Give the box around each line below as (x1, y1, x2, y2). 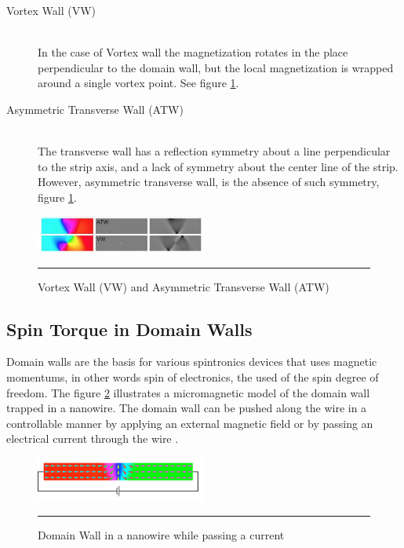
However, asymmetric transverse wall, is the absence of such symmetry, (38, 174, 380, 190)
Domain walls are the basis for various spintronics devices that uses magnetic (6, 353, 377, 370)
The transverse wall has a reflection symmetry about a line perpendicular (38, 143, 391, 159)
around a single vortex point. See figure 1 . (38, 75, 239, 91)
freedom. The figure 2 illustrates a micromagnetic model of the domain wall (6, 384, 370, 400)
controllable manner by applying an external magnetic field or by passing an (6, 415, 373, 431)
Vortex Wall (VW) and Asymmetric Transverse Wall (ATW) (38, 278, 329, 294)
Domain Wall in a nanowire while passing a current (38, 527, 285, 543)
